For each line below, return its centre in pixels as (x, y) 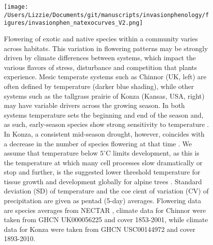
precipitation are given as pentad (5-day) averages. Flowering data (103, 201)
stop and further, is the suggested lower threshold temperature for (102, 172)
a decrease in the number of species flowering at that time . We (98, 143)
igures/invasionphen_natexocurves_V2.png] (74, 23)
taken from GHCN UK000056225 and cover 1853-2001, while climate (106, 219)
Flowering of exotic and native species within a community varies (101, 38)
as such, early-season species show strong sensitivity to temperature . (106, 124)
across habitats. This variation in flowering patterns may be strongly (106, 48)
